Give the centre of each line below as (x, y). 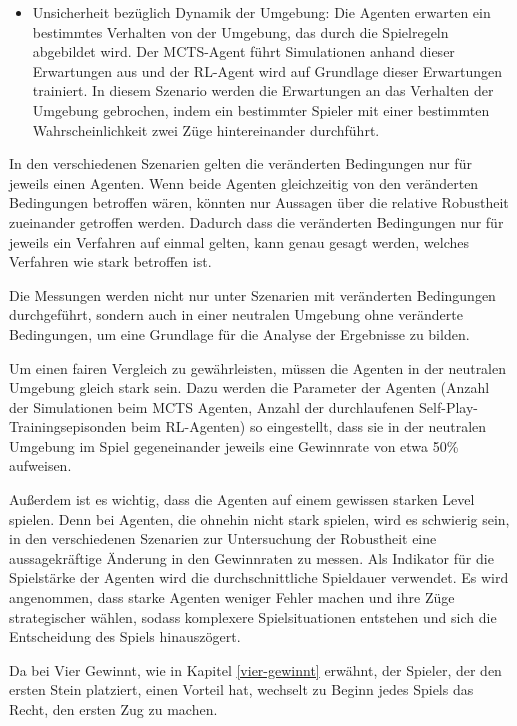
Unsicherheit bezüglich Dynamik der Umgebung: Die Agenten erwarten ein (261, 12)
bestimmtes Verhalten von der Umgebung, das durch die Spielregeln (240, 31)
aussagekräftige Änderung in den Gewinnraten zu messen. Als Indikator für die (251, 557)
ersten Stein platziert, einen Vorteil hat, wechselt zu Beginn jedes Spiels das (241, 689)
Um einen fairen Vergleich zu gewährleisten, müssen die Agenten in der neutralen (258, 367)
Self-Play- (448, 406)
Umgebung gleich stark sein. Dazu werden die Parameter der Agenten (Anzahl (249, 387)
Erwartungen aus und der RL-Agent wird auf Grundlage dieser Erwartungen (267, 70)
